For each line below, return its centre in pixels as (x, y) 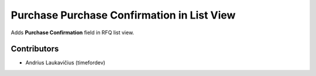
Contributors (35, 49)
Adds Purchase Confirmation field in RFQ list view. (73, 32)
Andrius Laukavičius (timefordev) (65, 63)
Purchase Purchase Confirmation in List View (123, 15)
